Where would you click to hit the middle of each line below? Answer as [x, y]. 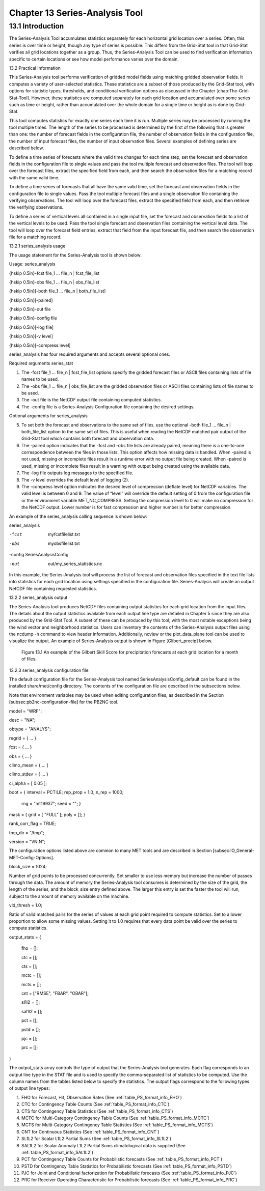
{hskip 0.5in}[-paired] [31, 300]
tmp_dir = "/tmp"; [26, 832]
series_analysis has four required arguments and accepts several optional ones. [90, 354]
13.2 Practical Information [35, 68]
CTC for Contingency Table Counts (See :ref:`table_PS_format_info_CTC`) [95, 1104]
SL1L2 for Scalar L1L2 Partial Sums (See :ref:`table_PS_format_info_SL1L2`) [96, 1139]
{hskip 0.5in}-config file [33, 318]
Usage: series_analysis [32, 264]
